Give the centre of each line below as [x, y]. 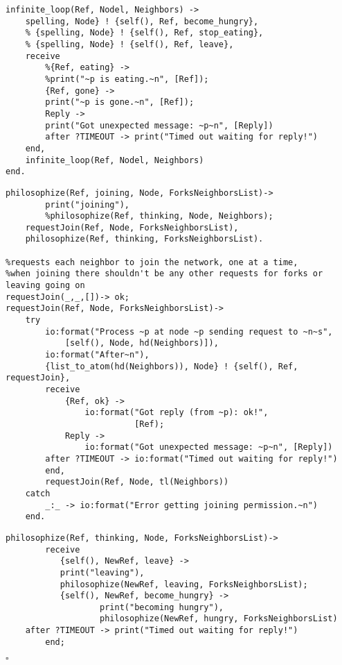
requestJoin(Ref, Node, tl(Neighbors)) [137, 482]
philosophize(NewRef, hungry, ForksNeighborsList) [219, 619]
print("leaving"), [102, 572]
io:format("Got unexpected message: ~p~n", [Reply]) [209, 447]
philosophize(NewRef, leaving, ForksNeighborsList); [184, 584]
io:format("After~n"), [97, 355]
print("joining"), [87, 204]
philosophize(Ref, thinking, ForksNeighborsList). [144, 239]
